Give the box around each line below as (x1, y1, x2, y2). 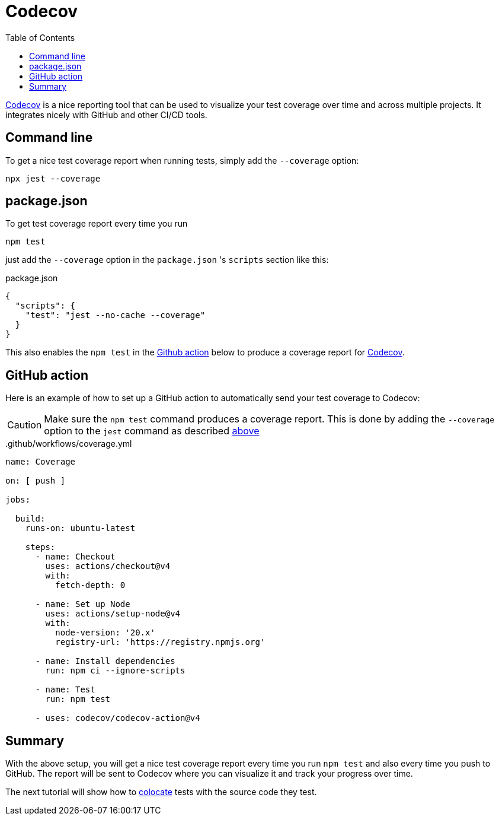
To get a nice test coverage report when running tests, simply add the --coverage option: (5, 155, 359, 166)
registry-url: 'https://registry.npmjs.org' (55, 637, 266, 647)
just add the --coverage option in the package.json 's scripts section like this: (5, 255, 329, 265)
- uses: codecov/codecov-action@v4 (35, 713, 200, 723)
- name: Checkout (35, 552, 116, 562)
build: (15, 514, 46, 524)
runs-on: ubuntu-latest (25, 523, 136, 533)
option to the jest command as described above (44, 425, 260, 437)
